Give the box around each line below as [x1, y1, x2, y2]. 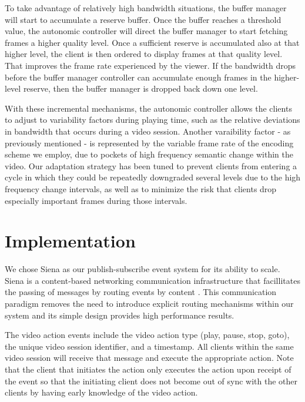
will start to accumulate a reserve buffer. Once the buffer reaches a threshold [5, 13, 281, 25]
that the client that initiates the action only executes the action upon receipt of [5, 363, 291, 375]
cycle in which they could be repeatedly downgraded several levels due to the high [5, 171, 301, 183]
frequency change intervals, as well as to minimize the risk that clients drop [5, 182, 277, 195]
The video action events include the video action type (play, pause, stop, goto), [5, 329, 290, 341]
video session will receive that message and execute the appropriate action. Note [5, 351, 294, 364]
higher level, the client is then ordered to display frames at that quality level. [5, 48, 283, 60]
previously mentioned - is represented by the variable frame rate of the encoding [5, 136, 294, 149]
